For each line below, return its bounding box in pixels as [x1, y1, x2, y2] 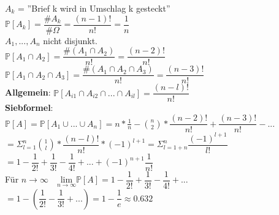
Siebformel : [5, 101, 53, 114]
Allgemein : [5, 86, 51, 99]
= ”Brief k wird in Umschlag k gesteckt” [18, 2, 170, 14]
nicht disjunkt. [43, 34, 97, 47]
